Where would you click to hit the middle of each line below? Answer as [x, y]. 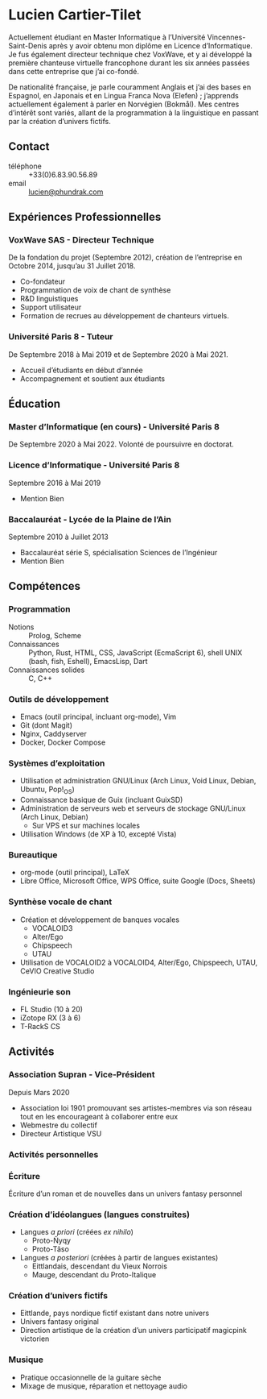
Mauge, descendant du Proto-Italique [94, 1275]
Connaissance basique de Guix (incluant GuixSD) [101, 800]
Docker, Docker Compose [63, 742]
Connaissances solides [47, 670]
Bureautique [33, 855]
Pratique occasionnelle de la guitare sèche [90, 1377]
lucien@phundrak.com [66, 192]
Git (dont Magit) [46, 725]
